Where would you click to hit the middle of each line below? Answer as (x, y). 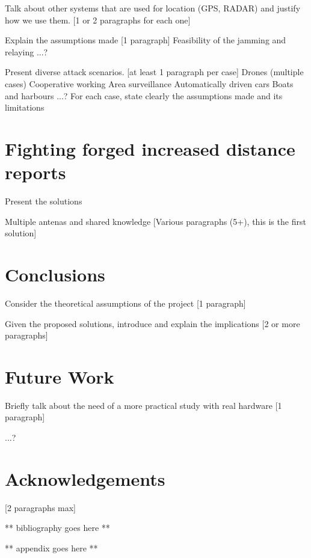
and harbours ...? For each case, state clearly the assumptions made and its (144, 95)
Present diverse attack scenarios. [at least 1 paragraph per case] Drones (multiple (154, 72)
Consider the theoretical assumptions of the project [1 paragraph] (125, 303)
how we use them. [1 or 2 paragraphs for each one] (98, 20)
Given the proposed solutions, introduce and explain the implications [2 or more (152, 323)
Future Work (60, 376)
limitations (25, 107)
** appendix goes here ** (51, 547)
